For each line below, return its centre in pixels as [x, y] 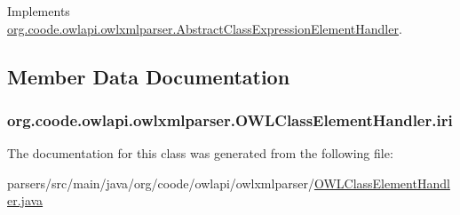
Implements [39, 11]
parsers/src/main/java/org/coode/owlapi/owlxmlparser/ [161, 183]
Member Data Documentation [149, 76]
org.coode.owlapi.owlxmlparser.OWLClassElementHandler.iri [230, 119]
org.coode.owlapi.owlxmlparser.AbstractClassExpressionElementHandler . [205, 28]
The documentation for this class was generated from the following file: [200, 153]
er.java [25, 200]
